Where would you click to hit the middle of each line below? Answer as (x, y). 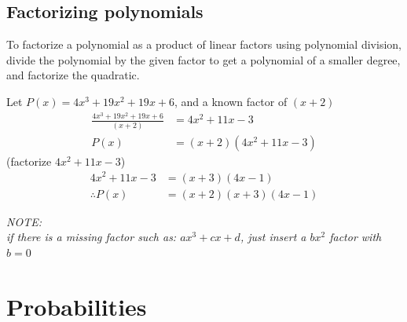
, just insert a (273, 237)
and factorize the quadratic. (73, 75)
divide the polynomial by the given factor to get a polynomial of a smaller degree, (203, 59)
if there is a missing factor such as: (92, 237)
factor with (356, 237)
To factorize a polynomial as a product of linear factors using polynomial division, (204, 44)
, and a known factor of (231, 101)
